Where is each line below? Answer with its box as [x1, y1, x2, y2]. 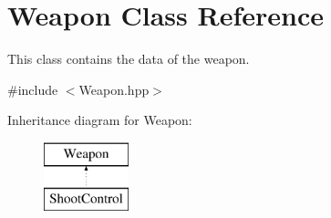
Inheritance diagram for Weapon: [7, 110, 192, 130]
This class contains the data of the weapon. [7, 49, 250, 68]
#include [7, 79, 58, 99]
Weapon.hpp [78, 79, 150, 99]
